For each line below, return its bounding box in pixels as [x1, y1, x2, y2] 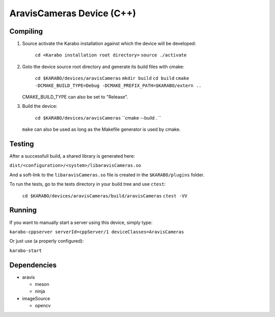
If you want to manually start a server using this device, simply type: [9, 219, 153, 225]
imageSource [22, 295, 50, 301]
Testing [9, 140, 34, 148]
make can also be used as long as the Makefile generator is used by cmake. [22, 126, 181, 132]
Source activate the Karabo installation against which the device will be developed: [22, 41, 196, 47]
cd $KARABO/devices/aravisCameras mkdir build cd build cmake [35, 75, 189, 81]
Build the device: [22, 103, 58, 109]
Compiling [9, 27, 43, 36]
